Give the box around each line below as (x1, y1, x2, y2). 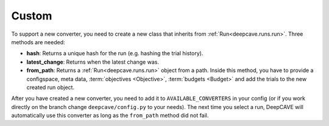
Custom (11, 9, 52, 22)
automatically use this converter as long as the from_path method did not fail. (11, 112, 209, 119)
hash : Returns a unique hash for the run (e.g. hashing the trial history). (26, 50, 203, 57)
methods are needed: (11, 38, 65, 45)
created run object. (26, 84, 75, 91)
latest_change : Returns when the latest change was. (26, 58, 160, 65)
